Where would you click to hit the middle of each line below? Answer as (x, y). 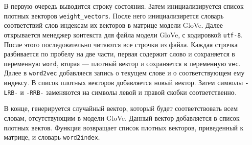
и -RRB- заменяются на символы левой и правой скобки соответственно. (128, 92)
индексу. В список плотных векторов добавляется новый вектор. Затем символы (124, 82)
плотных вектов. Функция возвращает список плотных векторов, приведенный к (124, 127)
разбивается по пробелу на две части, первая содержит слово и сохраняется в (120, 54)
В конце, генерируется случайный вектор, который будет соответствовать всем (121, 108)
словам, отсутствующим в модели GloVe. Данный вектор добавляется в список (122, 118)
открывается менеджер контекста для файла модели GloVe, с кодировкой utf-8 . (123, 34)
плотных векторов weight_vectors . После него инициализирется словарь (114, 15)
